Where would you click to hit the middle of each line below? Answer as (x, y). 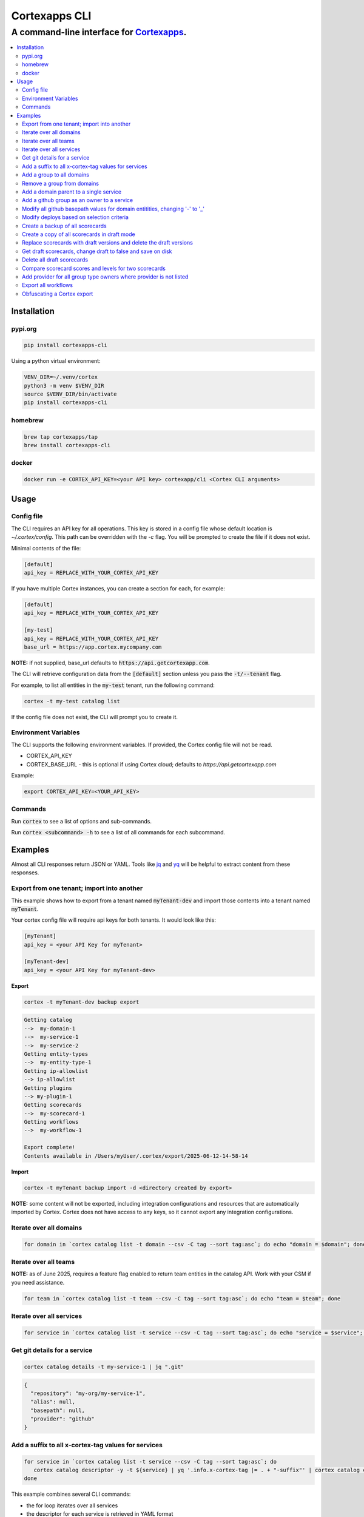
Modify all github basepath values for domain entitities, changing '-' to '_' (113, 209)
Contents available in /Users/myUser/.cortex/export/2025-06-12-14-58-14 (136, 1156)
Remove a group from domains (61, 183)
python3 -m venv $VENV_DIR (64, 386)
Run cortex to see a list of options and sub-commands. (81, 821)
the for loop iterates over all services (72, 1505)
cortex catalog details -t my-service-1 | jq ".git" (104, 1367)
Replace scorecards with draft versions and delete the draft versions (108, 243)
